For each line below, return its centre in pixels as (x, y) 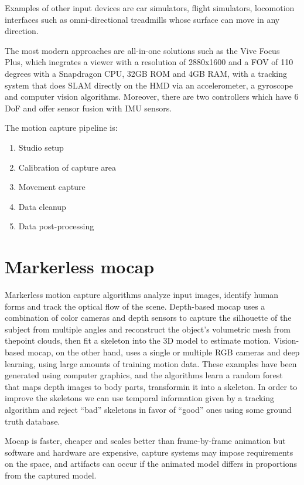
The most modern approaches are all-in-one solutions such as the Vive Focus (142, 50)
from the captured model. (51, 475)
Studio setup (41, 147)
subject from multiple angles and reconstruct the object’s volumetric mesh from (148, 329)
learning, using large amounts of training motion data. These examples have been (151, 363)
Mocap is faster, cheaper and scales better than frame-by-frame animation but (145, 441)
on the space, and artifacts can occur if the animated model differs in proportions (151, 464)
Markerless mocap (80, 267)
